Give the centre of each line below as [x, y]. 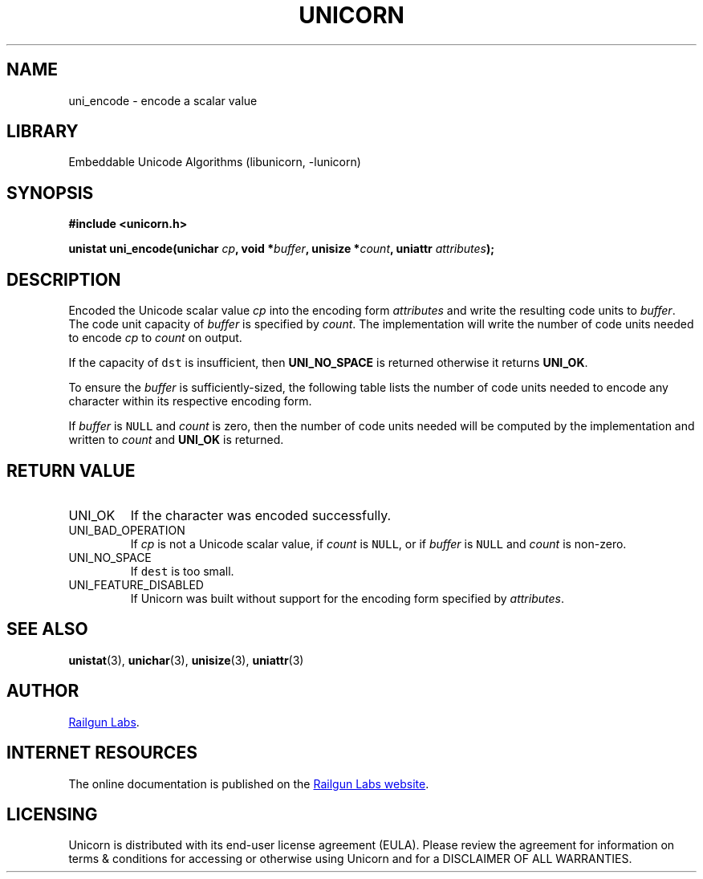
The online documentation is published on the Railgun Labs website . [249, 783]
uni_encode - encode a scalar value [163, 100]
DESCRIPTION [64, 279]
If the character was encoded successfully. [261, 515]
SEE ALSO [47, 629]
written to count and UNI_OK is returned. [176, 440]
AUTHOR [43, 691]
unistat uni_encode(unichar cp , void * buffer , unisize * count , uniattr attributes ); [282, 249]
